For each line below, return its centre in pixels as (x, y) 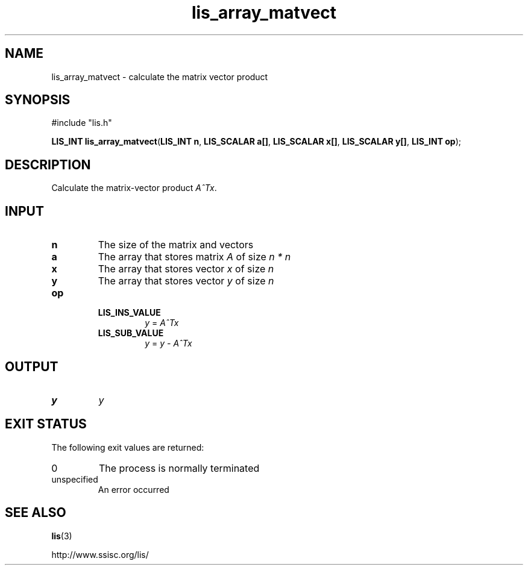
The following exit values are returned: (128, 447)
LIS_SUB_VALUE (131, 333)
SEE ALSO (36, 513)
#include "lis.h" (82, 123)
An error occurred (134, 489)
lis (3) (62, 536)
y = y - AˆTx (168, 343)
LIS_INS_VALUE (129, 313)
